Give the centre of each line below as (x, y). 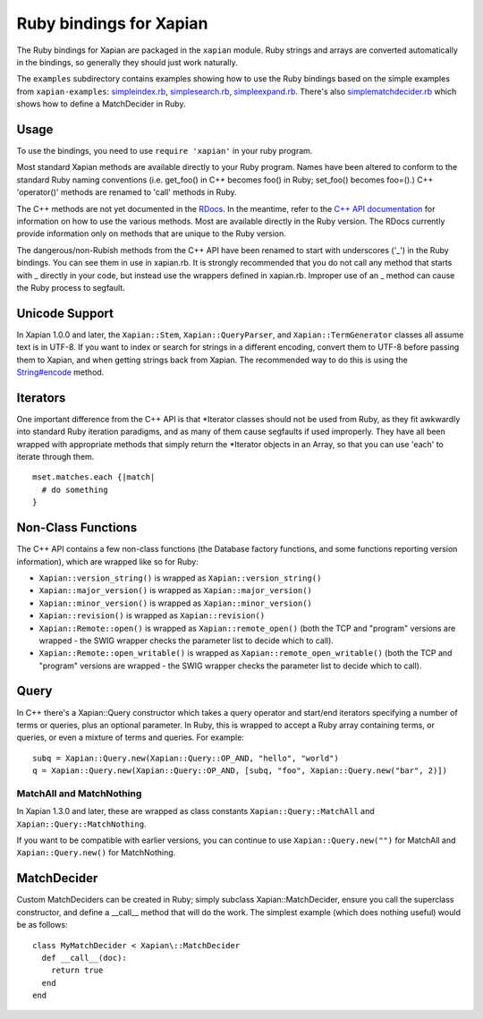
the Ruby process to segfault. (71, 287)
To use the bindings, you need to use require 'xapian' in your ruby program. (165, 151)
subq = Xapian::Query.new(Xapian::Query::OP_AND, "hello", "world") (186, 758)
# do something (75, 489)
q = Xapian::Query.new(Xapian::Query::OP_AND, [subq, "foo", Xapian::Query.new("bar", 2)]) (240, 771)
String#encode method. (60, 372)
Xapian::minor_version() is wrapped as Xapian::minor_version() (175, 603)
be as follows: (42, 925)
